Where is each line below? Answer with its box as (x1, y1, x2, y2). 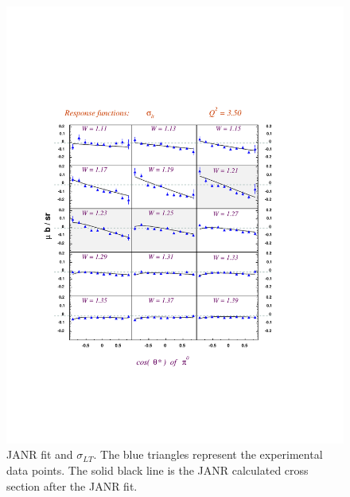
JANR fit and (6, 446, 73, 463)
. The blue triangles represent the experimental (93, 446, 323, 463)
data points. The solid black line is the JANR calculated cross (6, 462, 309, 479)
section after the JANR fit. (6, 477, 138, 494)
